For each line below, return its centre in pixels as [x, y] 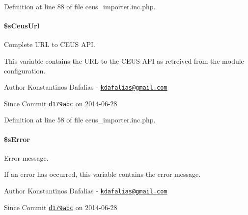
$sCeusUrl [22, 26]
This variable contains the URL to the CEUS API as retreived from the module [124, 60]
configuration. [25, 70]
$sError [17, 139]
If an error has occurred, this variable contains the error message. [102, 174]
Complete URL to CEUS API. [50, 44]
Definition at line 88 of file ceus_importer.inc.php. [80, 6]
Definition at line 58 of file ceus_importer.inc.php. [80, 120]
